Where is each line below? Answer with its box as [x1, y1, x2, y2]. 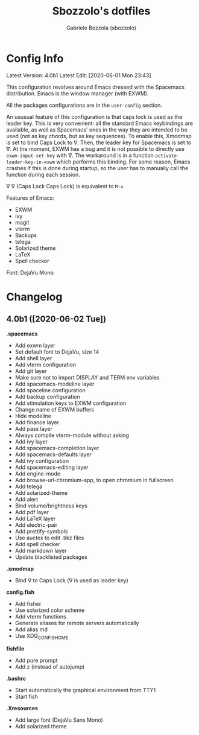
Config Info [6, 51, 64, 65]
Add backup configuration [14, 393, 80, 400]
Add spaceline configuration [14, 386, 86, 393]
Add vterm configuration [14, 361, 77, 368]
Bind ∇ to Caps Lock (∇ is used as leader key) [14, 576, 128, 584]
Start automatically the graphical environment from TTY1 [14, 687, 156, 694]
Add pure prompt [14, 657, 58, 664]
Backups [14, 231, 37, 239]
